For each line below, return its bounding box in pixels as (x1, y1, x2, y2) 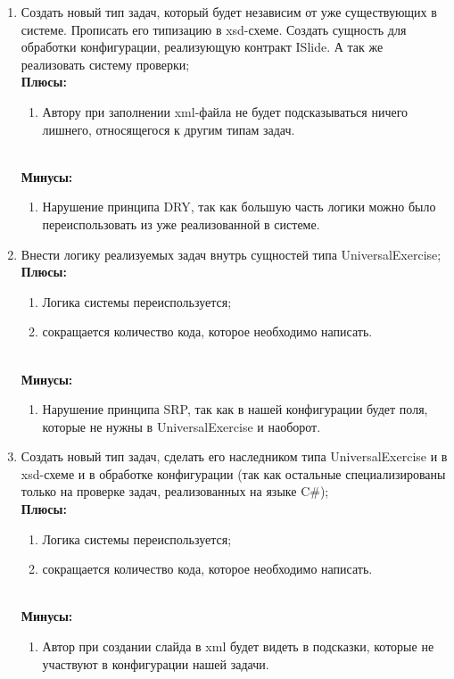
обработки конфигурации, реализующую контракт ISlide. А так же (21, 37, 384, 56)
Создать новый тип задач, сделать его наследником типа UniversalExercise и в (21, 447, 448, 466)
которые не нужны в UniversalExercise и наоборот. (42, 417, 321, 435)
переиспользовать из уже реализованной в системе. (42, 214, 320, 233)
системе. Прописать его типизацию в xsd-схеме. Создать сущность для (21, 20, 407, 38)
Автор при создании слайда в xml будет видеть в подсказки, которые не (42, 637, 434, 656)
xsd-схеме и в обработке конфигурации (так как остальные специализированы (21, 464, 446, 483)
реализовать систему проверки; (21, 54, 190, 73)
